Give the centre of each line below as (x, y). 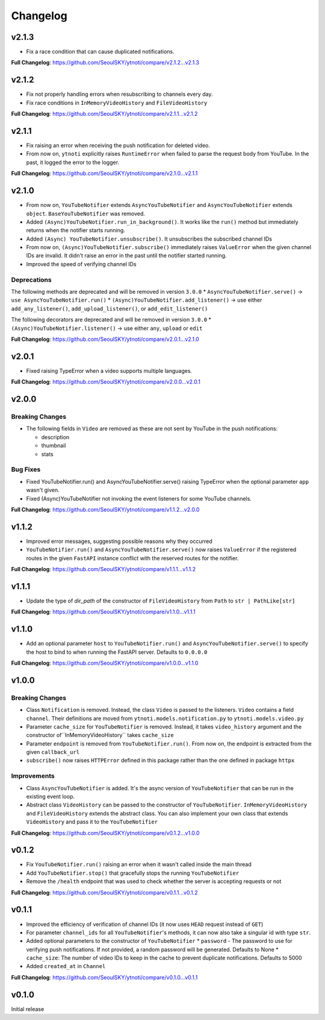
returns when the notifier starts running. (76, 230)
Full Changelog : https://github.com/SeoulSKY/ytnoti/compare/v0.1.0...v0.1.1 (104, 977)
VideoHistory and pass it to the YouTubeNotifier (92, 822)
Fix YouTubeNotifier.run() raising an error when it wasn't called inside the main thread (139, 864)
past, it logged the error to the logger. (73, 162)
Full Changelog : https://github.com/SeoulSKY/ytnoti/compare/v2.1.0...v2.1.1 (104, 173)
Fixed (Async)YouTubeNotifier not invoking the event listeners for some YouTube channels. (139, 498)
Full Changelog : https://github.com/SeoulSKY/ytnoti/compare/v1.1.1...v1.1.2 (103, 569)
